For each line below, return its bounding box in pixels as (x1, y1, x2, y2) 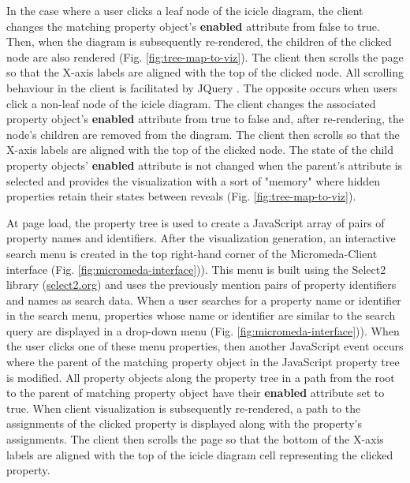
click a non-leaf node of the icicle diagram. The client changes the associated (6, 95, 376, 111)
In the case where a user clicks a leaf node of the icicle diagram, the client (6, 2, 363, 18)
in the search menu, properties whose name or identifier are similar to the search (6, 307, 396, 324)
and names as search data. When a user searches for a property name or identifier (6, 291, 401, 308)
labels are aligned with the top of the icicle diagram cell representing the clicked (6, 446, 393, 462)
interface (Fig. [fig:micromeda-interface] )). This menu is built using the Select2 (6, 260, 386, 277)
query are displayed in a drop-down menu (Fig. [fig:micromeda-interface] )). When (6, 322, 400, 339)
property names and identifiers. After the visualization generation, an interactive (6, 230, 396, 246)
